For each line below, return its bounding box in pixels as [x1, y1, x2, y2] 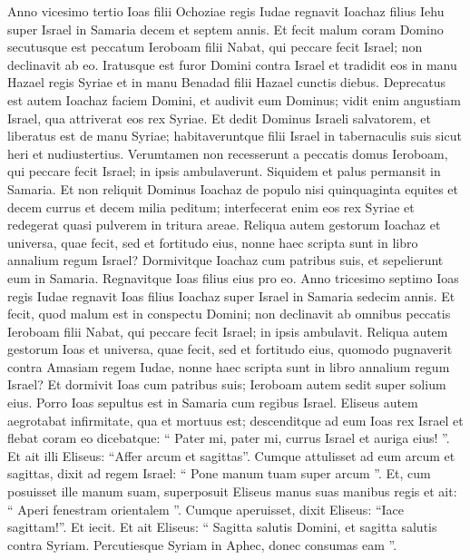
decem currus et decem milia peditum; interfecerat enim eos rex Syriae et [7, 197, 415, 216]
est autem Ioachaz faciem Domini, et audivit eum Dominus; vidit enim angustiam [7, 90, 461, 109]
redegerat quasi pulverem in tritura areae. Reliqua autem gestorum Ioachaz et [7, 215, 441, 234]
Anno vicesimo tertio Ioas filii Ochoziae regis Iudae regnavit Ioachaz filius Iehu [7, 2, 445, 20]
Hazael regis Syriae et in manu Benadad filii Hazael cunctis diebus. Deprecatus [7, 73, 446, 92]
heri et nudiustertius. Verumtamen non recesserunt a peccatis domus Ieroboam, [7, 143, 448, 162]
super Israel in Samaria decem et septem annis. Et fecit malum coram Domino [7, 19, 444, 38]
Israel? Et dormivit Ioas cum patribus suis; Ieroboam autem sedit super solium [7, 375, 446, 394]
